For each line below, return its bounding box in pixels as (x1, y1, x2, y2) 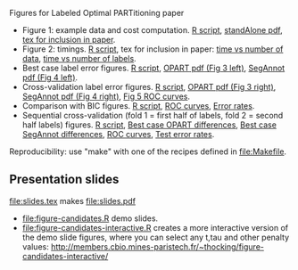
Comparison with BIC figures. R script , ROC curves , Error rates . (21, 101, 255, 110)
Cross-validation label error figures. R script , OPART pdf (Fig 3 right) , (21, 82, 277, 92)
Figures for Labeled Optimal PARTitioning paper (9, 8, 185, 18)
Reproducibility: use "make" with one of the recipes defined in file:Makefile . (9, 146, 287, 157)
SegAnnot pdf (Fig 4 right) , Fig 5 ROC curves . (21, 91, 190, 102)
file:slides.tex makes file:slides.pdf (9, 195, 137, 206)
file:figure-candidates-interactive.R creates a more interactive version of (21, 222, 289, 233)
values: (21, 241, 49, 252)
